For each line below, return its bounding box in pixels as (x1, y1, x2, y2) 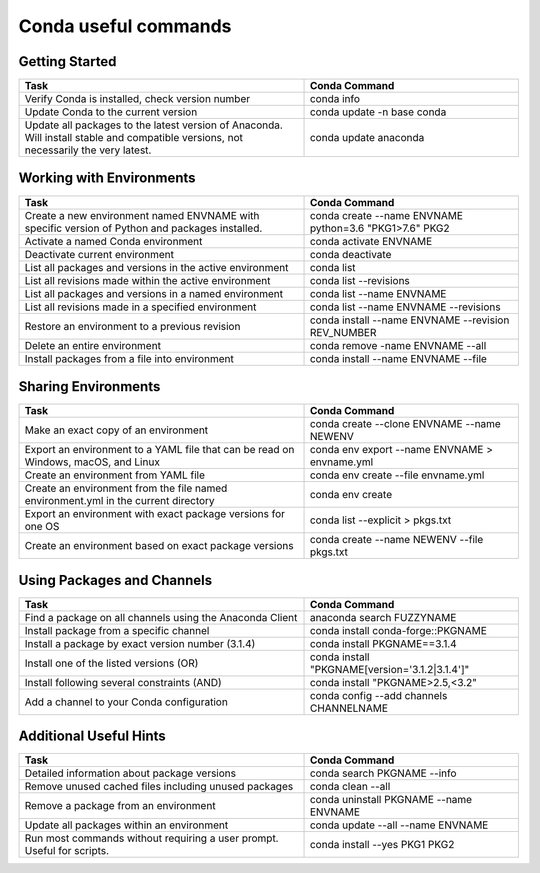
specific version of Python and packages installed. (24, 221, 263, 235)
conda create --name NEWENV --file (309, 533, 484, 547)
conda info (309, 92, 360, 106)
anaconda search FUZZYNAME (309, 610, 457, 624)
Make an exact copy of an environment (24, 423, 209, 437)
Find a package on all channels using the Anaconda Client (24, 610, 298, 624)
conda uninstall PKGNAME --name (309, 793, 473, 807)
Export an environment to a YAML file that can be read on (24, 443, 295, 457)
